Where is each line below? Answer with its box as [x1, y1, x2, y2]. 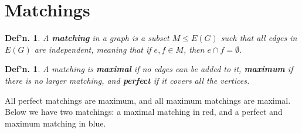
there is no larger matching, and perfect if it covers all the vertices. [5, 74, 250, 86]
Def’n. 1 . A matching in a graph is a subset [5, 32, 169, 44]
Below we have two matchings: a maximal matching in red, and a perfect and [5, 105, 283, 118]
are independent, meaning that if [34, 43, 151, 55]
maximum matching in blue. [5, 117, 106, 129]
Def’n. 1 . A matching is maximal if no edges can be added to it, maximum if [5, 63, 293, 75]
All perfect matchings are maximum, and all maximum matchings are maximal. [5, 94, 291, 106]
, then [183, 43, 205, 55]
